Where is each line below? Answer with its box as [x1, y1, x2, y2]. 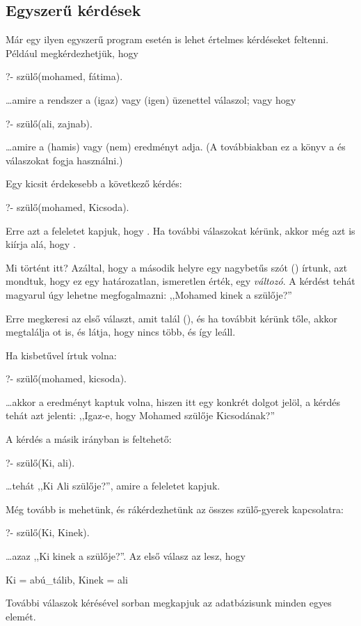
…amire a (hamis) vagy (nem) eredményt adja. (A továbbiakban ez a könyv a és [6, 139, 346, 154]
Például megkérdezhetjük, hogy [6, 45, 138, 60]
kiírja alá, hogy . [6, 237, 76, 251]
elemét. [6, 609, 36, 623]
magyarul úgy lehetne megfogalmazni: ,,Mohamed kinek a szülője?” [6, 287, 292, 302]
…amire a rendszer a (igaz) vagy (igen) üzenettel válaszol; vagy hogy [6, 92, 296, 107]
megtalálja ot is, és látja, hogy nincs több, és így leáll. [6, 324, 236, 339]
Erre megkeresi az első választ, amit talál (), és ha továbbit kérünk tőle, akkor [6, 311, 338, 325]
